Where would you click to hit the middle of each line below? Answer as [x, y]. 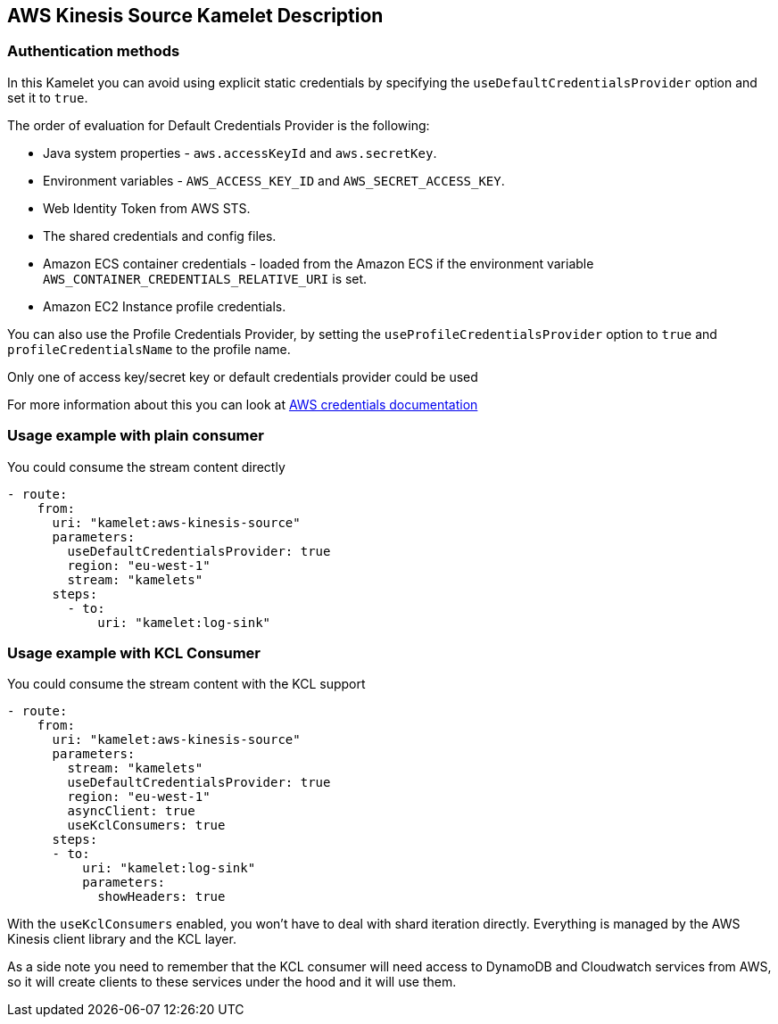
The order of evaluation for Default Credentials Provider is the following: [219, 125]
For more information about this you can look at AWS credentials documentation [243, 404]
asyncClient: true [131, 811]
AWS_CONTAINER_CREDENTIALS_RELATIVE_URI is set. [205, 278]
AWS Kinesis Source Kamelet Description [195, 16]
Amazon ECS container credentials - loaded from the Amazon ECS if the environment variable [319, 263]
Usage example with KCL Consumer [134, 652]
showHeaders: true [161, 897]
